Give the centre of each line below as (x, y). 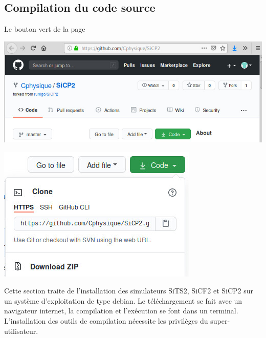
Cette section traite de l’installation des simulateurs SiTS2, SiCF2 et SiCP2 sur (129, 291)
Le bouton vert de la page (45, 29)
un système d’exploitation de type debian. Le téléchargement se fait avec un (123, 300)
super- (220, 320)
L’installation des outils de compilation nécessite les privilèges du (106, 320)
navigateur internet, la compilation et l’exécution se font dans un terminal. (121, 311)
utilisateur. (21, 331)
